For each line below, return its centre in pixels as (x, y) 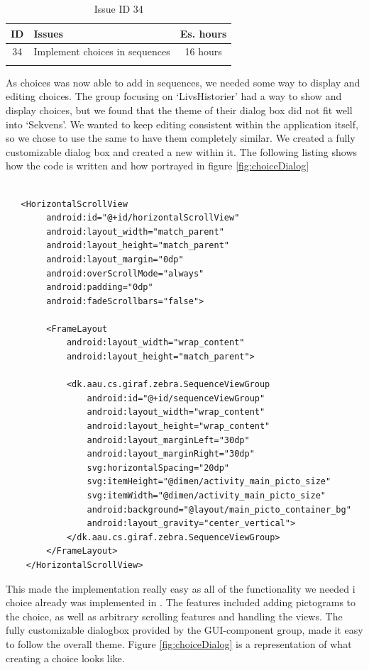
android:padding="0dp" (100, 287)
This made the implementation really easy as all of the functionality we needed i (181, 588)
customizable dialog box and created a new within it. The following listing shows (182, 151)
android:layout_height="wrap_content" (178, 426)
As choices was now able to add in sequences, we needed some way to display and (183, 82)
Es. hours (203, 33)
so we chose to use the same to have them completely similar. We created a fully (181, 138)
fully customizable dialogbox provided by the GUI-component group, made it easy (184, 630)
